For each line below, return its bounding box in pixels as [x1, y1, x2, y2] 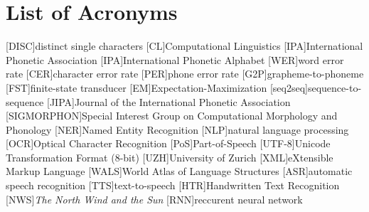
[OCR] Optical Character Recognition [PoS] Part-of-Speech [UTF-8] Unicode [6, 136, 331, 151]
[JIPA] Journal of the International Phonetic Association [47, 94, 291, 109]
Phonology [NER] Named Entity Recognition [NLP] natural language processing [6, 122, 349, 137]
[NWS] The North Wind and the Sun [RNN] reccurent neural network [6, 191, 303, 206]
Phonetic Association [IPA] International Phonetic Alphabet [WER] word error [6, 52, 344, 67]
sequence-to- [307, 80, 362, 95]
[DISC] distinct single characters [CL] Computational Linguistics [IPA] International [6, 38, 363, 53]
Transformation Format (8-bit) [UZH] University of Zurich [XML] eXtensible [6, 149, 333, 164]
